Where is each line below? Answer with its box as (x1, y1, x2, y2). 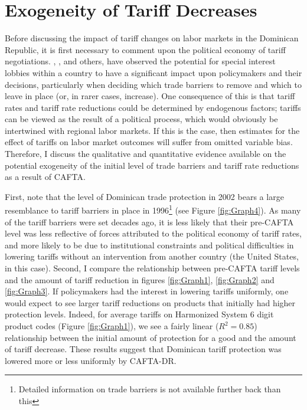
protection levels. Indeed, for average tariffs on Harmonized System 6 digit (5, 308, 274, 320)
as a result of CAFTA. (5, 170, 86, 183)
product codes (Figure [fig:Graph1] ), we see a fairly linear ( (5, 320, 219, 332)
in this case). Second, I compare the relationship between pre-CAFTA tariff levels (5, 262, 300, 274)
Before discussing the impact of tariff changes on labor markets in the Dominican (5, 32, 299, 44)
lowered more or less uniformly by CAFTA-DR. (5, 354, 177, 366)
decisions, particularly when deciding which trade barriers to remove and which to (5, 78, 302, 90)
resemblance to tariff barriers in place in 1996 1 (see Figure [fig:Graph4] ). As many (5, 202, 301, 217)
